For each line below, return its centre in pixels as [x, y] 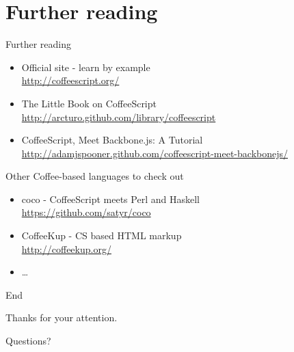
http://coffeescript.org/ [70, 80]
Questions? [28, 341]
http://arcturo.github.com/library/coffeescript [119, 117]
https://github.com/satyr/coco [86, 212]
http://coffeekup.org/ [66, 248]
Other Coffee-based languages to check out [95, 176]
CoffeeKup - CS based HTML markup [102, 235]
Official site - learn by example [86, 67]
